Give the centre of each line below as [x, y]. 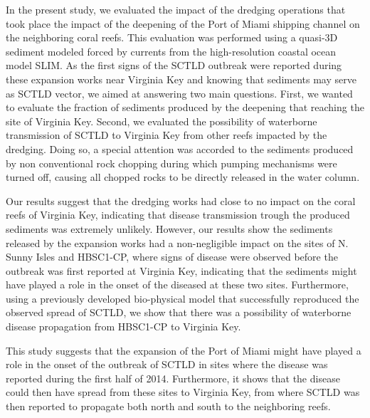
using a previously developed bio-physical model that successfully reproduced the [183, 298]
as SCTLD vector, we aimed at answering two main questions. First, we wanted [179, 93]
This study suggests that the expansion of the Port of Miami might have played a [184, 350]
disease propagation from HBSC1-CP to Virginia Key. [123, 326]
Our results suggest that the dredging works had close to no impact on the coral [181, 200]
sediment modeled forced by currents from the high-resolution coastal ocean [171, 51]
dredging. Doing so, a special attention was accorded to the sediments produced [180, 148]
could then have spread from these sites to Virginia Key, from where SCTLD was [183, 392]
